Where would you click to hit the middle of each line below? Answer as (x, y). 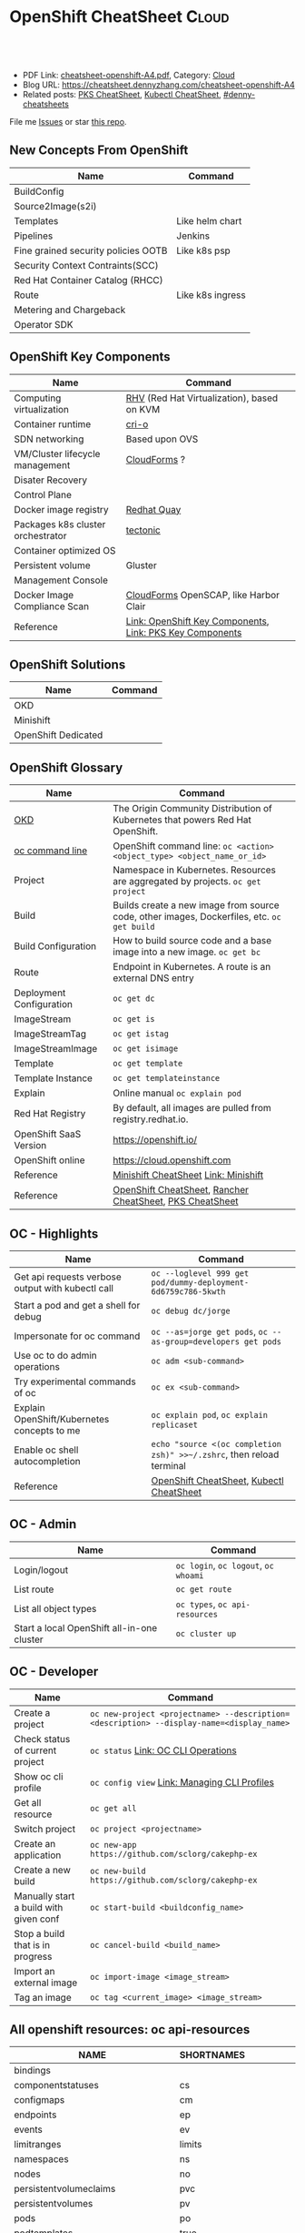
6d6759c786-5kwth (188, 1292)
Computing (38, 398)
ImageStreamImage (56, 1049)
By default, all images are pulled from (192, 1108)
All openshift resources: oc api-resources (130, 2029)
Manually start (44, 1896)
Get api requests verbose (68, 1277)
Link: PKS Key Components (184, 632)
